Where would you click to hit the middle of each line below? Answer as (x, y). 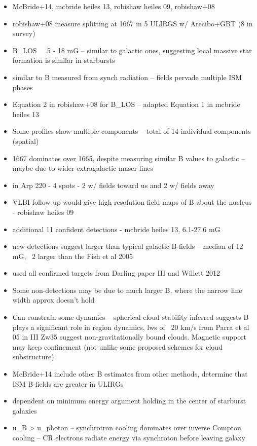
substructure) (33, 357)
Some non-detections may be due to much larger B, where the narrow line (127, 290)
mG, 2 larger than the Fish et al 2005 (73, 256)
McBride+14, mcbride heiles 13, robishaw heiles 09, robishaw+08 (114, 6)
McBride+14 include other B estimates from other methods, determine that (130, 374)
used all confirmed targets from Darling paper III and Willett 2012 (116, 273)
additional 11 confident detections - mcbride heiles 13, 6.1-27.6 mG (116, 229)
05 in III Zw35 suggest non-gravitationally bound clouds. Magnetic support (130, 337)
